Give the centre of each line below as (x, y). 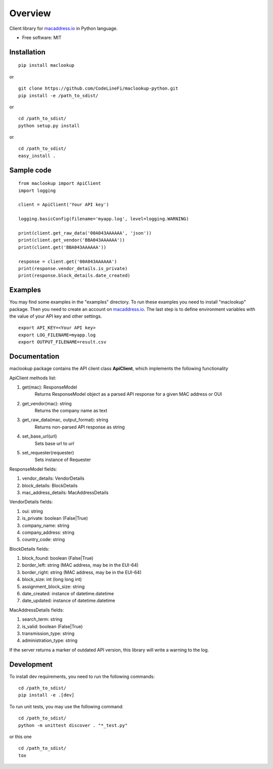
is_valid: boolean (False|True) (52, 626)
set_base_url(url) (40, 436)
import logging (37, 190)
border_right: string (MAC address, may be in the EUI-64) (82, 572)
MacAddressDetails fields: (37, 610)
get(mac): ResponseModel (50, 387)
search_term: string (42, 619)
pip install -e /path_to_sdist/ (58, 95)
